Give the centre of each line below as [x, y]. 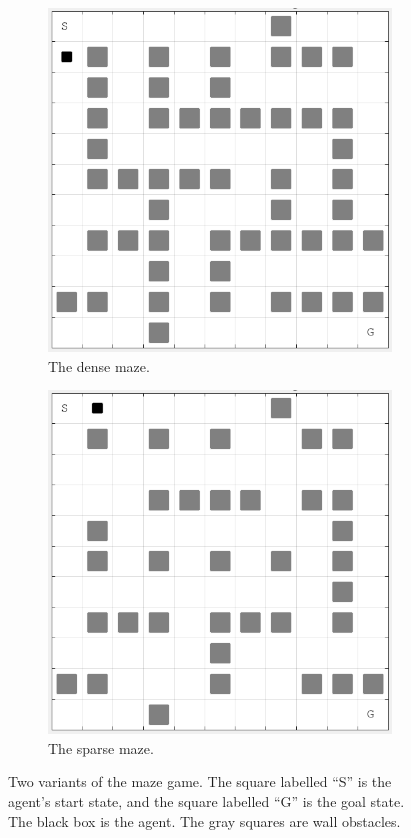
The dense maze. [99, 365]
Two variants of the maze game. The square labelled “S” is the [200, 781]
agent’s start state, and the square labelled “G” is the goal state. [206, 800]
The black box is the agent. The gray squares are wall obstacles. [204, 820]
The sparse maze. [101, 747]
